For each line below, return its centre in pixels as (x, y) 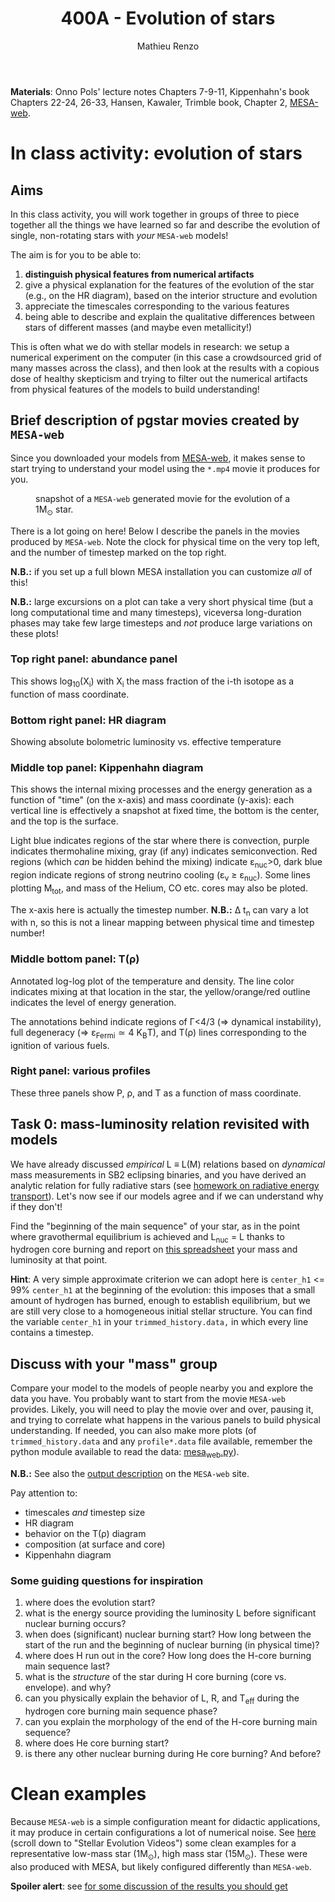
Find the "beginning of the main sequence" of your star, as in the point (155, 1226)
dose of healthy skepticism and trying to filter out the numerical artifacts (159, 378)
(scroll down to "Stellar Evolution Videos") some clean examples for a (153, 1843)
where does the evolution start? (90, 1603)
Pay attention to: (44, 1493)
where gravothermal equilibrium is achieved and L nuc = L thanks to (147, 1237)
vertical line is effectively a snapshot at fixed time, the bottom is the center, (165, 811)
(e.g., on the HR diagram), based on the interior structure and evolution (171, 295)
